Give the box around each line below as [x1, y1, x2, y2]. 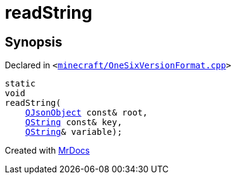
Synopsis [5, 34, 62, 50]
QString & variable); [25, 127, 122, 137]
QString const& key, [25, 117, 122, 128]
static [5, 79, 36, 89]
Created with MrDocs [5, 145, 90, 156]
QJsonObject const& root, [25, 108, 148, 118]
